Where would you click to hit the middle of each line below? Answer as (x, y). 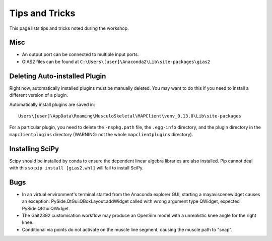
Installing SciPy (34, 149)
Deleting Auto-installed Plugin (58, 76)
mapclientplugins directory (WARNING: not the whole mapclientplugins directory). (101, 134)
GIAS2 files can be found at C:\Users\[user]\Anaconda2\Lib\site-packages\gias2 (116, 62)
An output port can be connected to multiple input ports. (80, 54)
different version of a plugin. (39, 95)
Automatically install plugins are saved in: (52, 104)
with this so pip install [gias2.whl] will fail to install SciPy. (76, 168)
